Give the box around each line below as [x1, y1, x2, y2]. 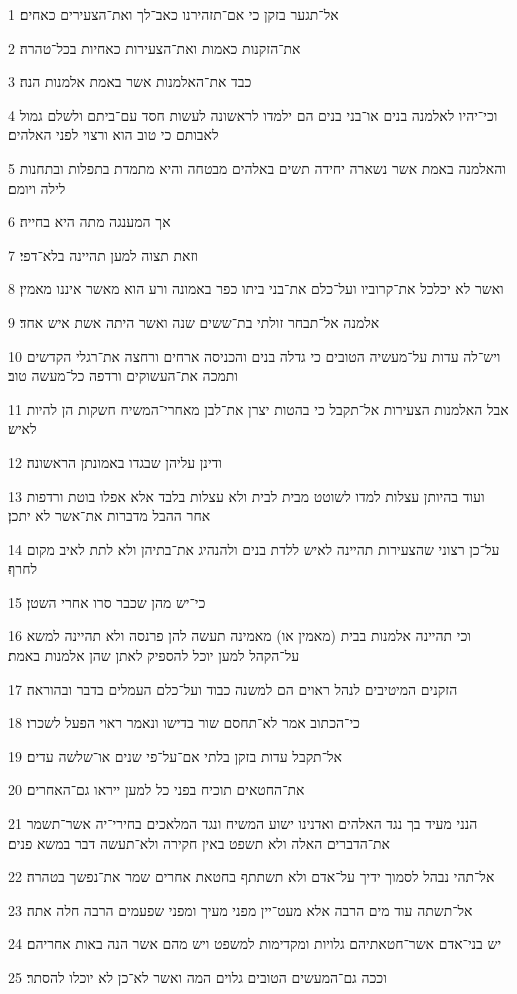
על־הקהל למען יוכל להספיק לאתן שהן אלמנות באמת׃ [8, 645, 300, 666]
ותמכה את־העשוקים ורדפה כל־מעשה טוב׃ [8, 365, 238, 386]
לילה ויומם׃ [8, 177, 66, 198]
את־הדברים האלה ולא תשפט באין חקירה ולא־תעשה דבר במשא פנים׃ [8, 832, 390, 853]
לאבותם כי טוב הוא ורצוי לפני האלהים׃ [8, 124, 219, 145]
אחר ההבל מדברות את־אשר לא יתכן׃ [8, 505, 211, 526]
